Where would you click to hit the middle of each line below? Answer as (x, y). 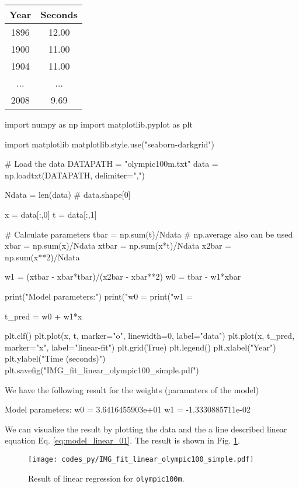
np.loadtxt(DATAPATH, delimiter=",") (75, 175)
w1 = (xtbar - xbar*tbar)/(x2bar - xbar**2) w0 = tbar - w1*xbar (123, 276)
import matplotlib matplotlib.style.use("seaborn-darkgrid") (109, 144)
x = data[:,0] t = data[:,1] (51, 214)
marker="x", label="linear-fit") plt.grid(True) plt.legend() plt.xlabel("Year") (140, 347)
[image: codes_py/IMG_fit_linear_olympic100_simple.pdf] (141, 459)
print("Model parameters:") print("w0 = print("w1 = (99, 296)
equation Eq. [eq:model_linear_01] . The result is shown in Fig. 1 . (122, 440)
